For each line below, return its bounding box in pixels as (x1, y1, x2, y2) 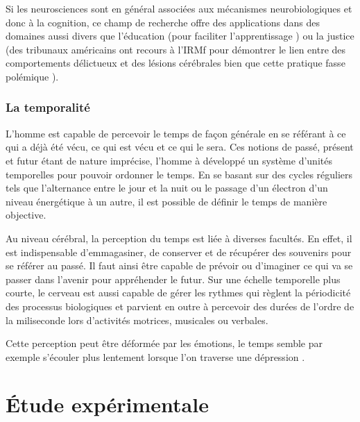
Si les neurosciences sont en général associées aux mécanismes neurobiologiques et (6, 1, 352, 15)
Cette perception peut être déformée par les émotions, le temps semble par (6, 336, 323, 351)
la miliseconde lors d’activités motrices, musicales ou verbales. (6, 312, 268, 327)
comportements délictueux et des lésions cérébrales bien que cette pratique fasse (6, 56, 345, 70)
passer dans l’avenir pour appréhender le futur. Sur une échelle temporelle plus (6, 271, 341, 286)
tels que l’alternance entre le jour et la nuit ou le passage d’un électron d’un (6, 180, 328, 195)
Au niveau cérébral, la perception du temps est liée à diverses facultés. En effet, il (6, 230, 352, 245)
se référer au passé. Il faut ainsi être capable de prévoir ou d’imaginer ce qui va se (6, 258, 353, 273)
